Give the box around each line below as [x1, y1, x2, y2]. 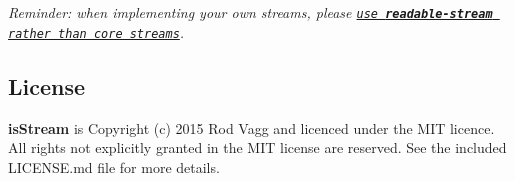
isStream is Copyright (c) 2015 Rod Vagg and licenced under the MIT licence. [8, 117, 495, 138]
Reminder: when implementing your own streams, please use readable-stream [8, 2, 493, 22]
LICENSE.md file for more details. [8, 156, 220, 177]
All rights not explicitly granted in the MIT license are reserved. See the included [8, 137, 507, 158]
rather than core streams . [8, 21, 185, 42]
